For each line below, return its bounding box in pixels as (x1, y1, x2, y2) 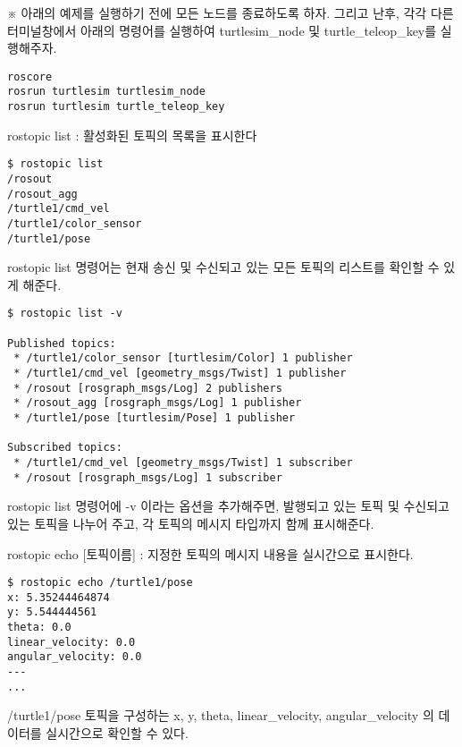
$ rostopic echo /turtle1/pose (7, 576, 193, 590)
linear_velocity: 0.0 (7, 635, 136, 649)
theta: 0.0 (7, 621, 71, 634)
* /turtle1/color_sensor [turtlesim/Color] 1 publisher (13, 352, 353, 365)
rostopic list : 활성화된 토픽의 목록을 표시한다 (7, 125, 257, 144)
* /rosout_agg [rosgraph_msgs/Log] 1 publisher (13, 396, 302, 410)
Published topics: (7, 336, 116, 350)
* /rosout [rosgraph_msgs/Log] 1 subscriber (13, 471, 282, 484)
